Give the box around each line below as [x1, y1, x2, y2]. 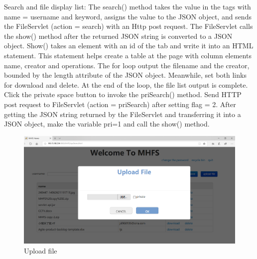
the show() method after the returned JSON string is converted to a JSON [4, 30, 233, 41]
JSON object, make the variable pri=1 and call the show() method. [4, 119, 210, 129]
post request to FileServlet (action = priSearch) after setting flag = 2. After [4, 99, 236, 109]
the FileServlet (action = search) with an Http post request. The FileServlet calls [4, 21, 253, 31]
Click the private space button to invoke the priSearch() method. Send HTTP [4, 89, 242, 100]
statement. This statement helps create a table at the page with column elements [4, 50, 252, 60]
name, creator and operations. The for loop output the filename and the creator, [4, 60, 250, 70]
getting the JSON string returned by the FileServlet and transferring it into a [4, 109, 241, 119]
